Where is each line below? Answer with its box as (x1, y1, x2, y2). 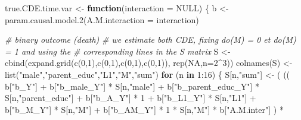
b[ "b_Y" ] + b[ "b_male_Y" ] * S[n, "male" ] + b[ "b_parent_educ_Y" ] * (5, 80, 260, 92)
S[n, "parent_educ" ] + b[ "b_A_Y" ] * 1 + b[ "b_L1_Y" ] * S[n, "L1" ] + (5, 91, 256, 104)
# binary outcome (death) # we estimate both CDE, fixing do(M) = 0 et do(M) (5, 33, 296, 46)
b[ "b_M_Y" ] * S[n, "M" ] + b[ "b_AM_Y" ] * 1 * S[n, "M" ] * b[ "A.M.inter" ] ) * (5, 103, 284, 115)
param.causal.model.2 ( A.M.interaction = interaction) (5, 13, 199, 26)
